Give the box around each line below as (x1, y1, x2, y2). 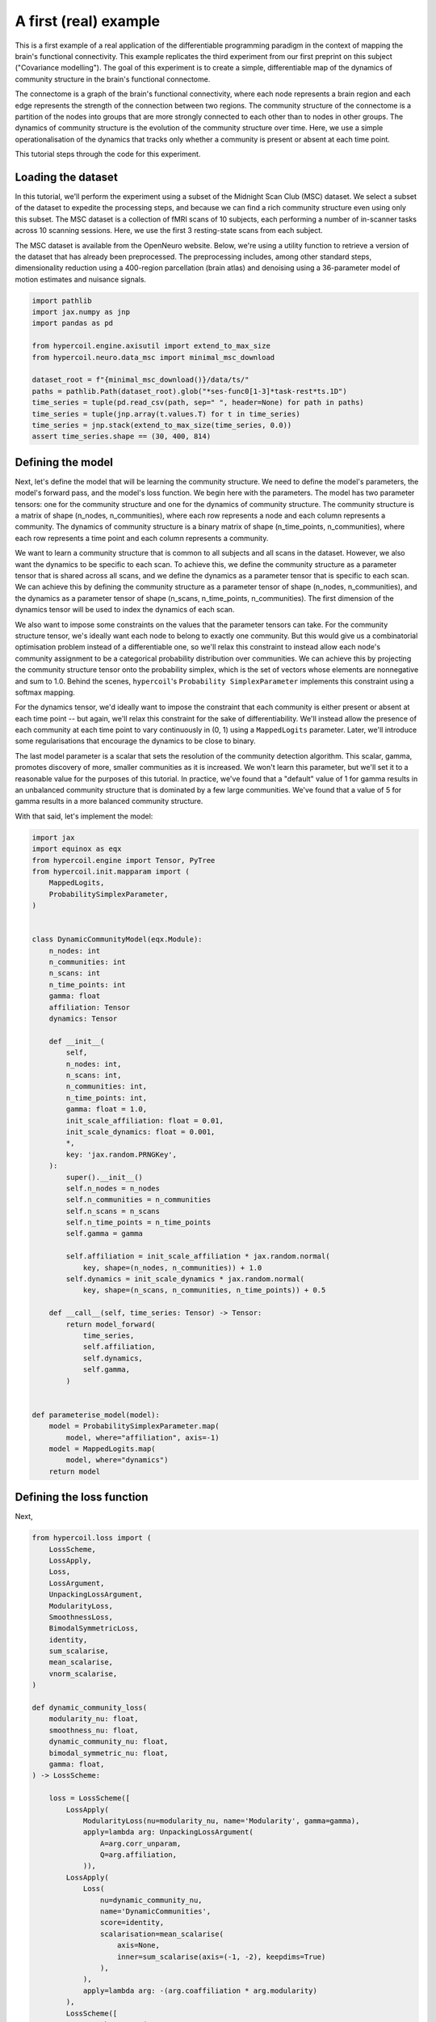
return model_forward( (65, 1319, 157, 1329)
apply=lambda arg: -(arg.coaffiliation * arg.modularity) (82, 1986, 318, 1995)
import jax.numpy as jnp (31, 307, 131, 317)
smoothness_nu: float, (48, 1725, 139, 1735)
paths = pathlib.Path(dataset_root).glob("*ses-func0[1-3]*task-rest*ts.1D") (31, 387, 347, 396)
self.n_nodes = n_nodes (65, 1183, 161, 1193)
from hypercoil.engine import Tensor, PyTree (31, 856, 216, 865)
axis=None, (117, 1941, 161, 1950)
